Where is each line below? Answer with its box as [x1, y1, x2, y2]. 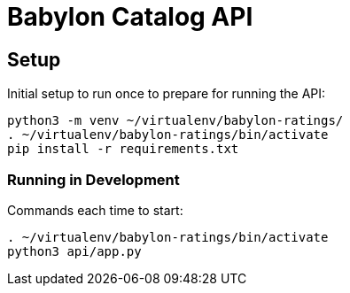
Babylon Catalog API [7, 2, 253, 32]
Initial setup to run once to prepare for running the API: [7, 86, 326, 102]
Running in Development [7, 170, 180, 189]
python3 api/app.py [7, 243, 142, 258]
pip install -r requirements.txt [7, 142, 239, 157]
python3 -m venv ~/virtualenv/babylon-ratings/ [7, 113, 344, 128]
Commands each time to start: [7, 202, 183, 218]
